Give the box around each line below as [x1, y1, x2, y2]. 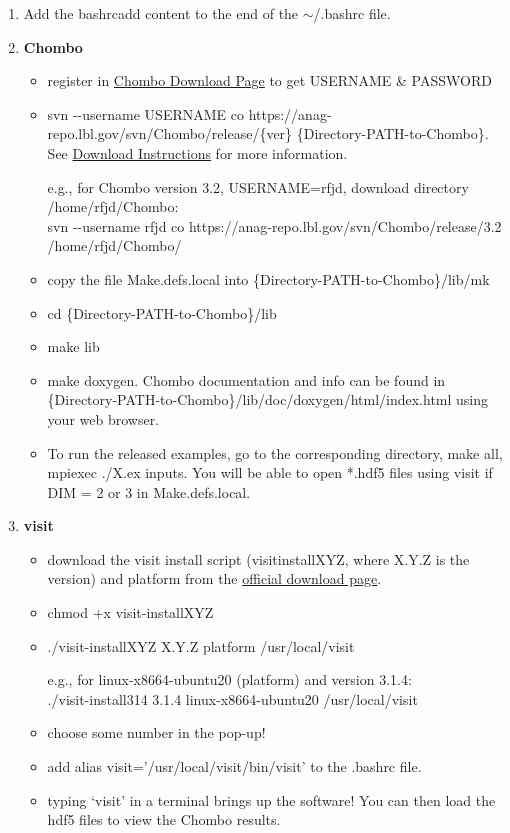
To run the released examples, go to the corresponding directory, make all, [47, 442, 503, 463]
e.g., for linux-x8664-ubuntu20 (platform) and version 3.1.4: [47, 669, 412, 690]
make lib [47, 336, 100, 357]
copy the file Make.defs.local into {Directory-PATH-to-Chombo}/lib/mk [47, 268, 490, 289]
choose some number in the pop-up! [47, 722, 266, 743]
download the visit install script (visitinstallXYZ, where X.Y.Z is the [47, 548, 470, 569]
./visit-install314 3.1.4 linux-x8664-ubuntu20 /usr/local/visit [47, 688, 418, 709]
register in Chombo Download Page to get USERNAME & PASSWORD [47, 70, 492, 91]
